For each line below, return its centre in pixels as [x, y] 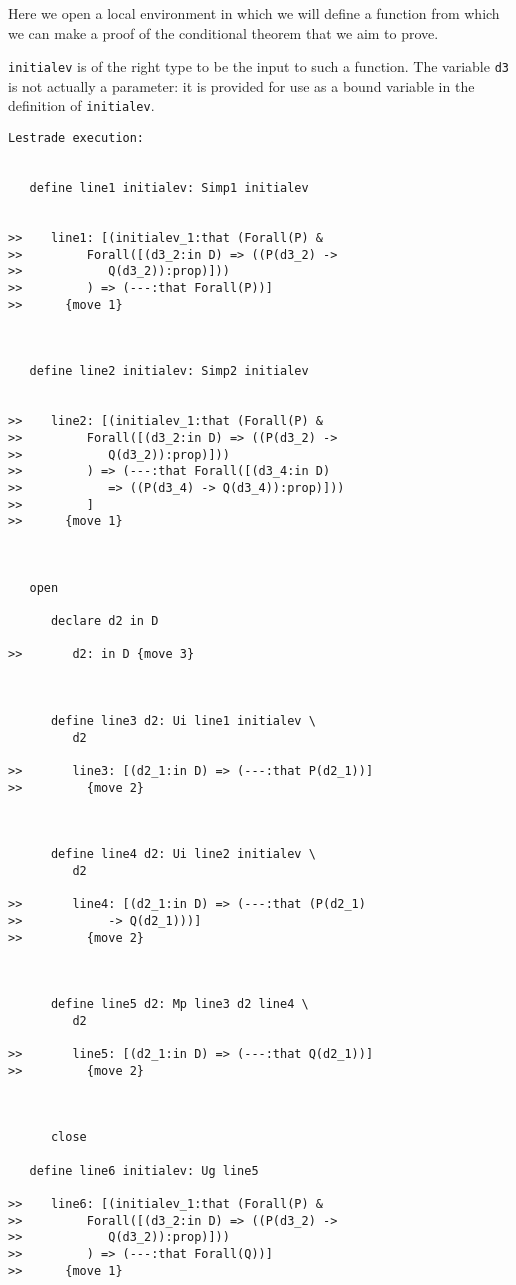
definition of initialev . [81, 105]
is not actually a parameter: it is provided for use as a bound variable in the [241, 85]
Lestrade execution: [76, 138]
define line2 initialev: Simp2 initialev [169, 371]
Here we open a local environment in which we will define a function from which [254, 13]
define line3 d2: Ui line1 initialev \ [183, 721]
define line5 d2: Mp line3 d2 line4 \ [179, 1004]
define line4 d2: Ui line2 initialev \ [183, 854]
